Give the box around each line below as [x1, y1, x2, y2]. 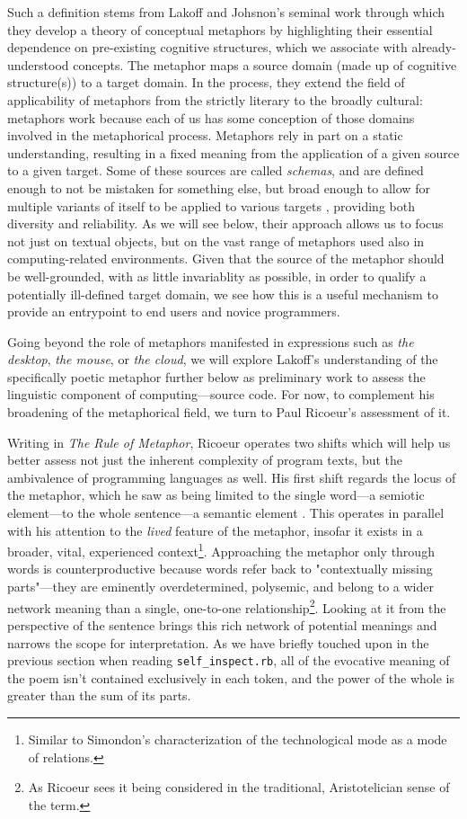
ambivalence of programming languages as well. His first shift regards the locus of [7, 467, 456, 486]
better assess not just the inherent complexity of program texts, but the [7, 450, 403, 469]
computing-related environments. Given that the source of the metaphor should [7, 249, 445, 268]
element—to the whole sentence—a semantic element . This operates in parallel [7, 503, 445, 522]
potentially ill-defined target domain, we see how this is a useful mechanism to [7, 284, 438, 303]
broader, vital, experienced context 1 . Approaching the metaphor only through [7, 539, 435, 560]
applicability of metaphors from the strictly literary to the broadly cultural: [7, 90, 423, 109]
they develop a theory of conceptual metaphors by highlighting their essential [7, 20, 433, 39]
